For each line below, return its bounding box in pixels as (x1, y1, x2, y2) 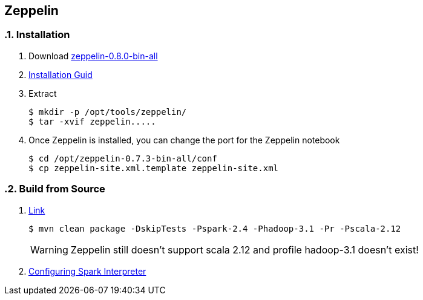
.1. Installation (4, 28, 70, 41)
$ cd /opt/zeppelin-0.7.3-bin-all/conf (28, 153, 217, 163)
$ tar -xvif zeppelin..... (28, 116, 156, 126)
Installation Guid (28, 69, 93, 80)
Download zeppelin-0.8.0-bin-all (28, 50, 158, 61)
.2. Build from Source (4, 183, 105, 195)
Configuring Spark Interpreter (28, 266, 146, 276)
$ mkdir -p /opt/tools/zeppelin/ (28, 106, 187, 117)
